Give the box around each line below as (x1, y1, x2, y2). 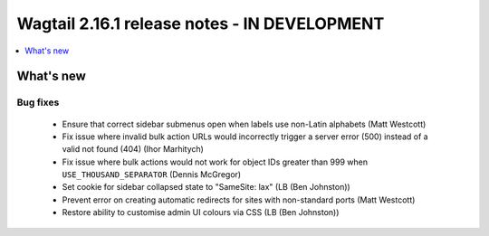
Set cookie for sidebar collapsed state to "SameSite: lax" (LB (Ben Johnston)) (62, 182, 350, 193)
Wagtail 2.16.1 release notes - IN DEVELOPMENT (16, 14, 385, 33)
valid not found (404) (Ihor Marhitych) (62, 144, 204, 155)
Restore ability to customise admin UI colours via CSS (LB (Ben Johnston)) (62, 207, 340, 218)
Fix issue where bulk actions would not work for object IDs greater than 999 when (62, 156, 369, 167)
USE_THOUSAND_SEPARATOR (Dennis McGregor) (62, 169, 242, 180)
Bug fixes (16, 96, 60, 109)
